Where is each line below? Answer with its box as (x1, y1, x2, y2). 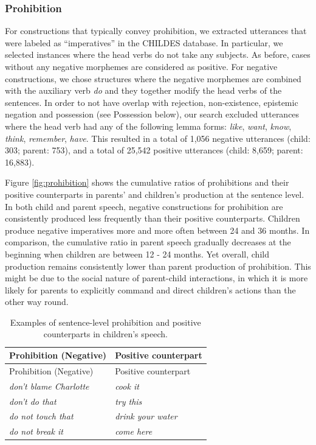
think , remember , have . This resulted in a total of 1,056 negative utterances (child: (5, 131, 311, 144)
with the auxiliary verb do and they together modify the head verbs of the (5, 84, 282, 97)
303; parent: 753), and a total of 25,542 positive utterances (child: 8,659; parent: (5, 144, 303, 156)
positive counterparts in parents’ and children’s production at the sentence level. (5, 187, 304, 200)
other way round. (5, 295, 69, 308)
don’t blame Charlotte (9, 379, 89, 392)
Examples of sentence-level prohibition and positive (10, 315, 201, 328)
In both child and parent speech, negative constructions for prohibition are (5, 200, 283, 212)
